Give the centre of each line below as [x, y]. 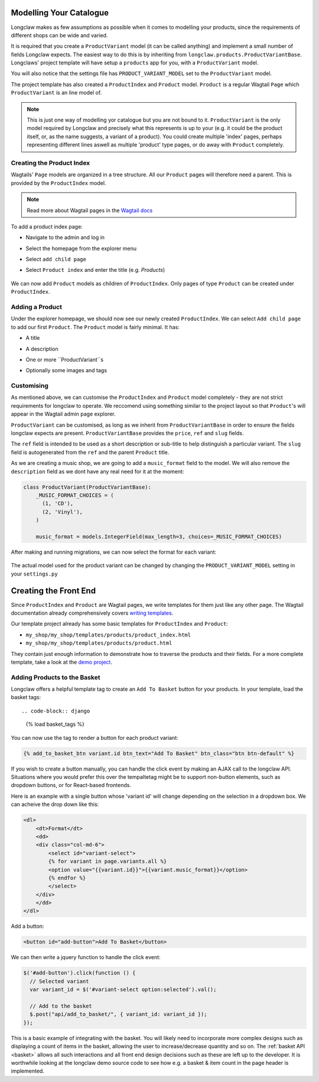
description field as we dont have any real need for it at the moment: [97, 471]
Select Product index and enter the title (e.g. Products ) [95, 270]
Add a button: [27, 926]
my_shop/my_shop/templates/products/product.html [99, 643]
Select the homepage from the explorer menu [81, 248]
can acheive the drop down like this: [55, 804]
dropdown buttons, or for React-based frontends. [71, 785]
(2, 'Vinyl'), [62, 512]
